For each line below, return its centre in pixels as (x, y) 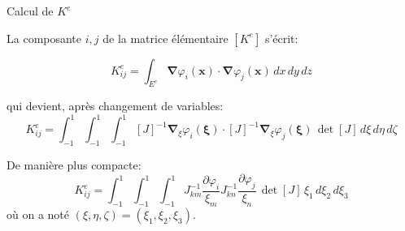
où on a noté (38, 214)
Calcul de (30, 11)
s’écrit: (281, 38)
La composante (44, 38)
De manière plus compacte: (74, 165)
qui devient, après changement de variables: (115, 106)
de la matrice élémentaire (165, 38)
